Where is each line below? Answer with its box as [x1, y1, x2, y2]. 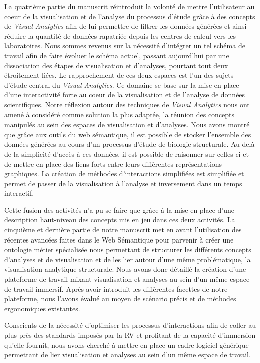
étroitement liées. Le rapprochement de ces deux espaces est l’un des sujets [4, 70, 234, 80]
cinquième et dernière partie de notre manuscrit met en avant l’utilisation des [4, 224, 242, 235]
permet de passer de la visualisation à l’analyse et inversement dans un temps [4, 178, 242, 188]
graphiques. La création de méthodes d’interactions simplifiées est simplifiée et [4, 168, 244, 179]
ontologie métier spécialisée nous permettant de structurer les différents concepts [4, 244, 251, 255]
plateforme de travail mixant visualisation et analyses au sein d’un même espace [4, 274, 250, 284]
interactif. [4, 188, 34, 198]
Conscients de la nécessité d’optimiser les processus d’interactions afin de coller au [4, 320, 256, 330]
